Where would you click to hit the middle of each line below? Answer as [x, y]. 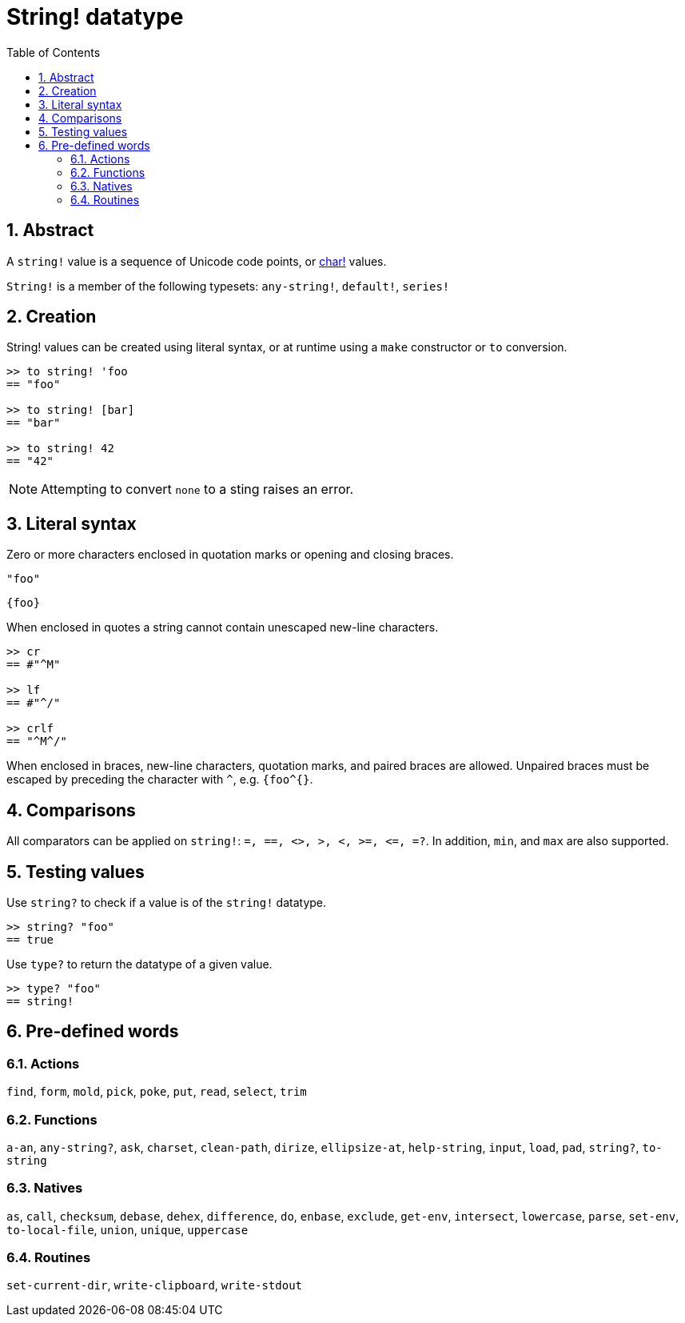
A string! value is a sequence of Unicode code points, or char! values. [197, 261]
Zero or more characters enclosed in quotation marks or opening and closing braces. [230, 555]
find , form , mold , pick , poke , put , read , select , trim [157, 1092]
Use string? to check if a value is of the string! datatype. [167, 902]
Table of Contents [54, 52]
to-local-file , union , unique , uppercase [127, 1229]
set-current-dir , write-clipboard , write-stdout [154, 1285]
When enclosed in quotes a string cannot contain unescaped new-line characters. [223, 627]
